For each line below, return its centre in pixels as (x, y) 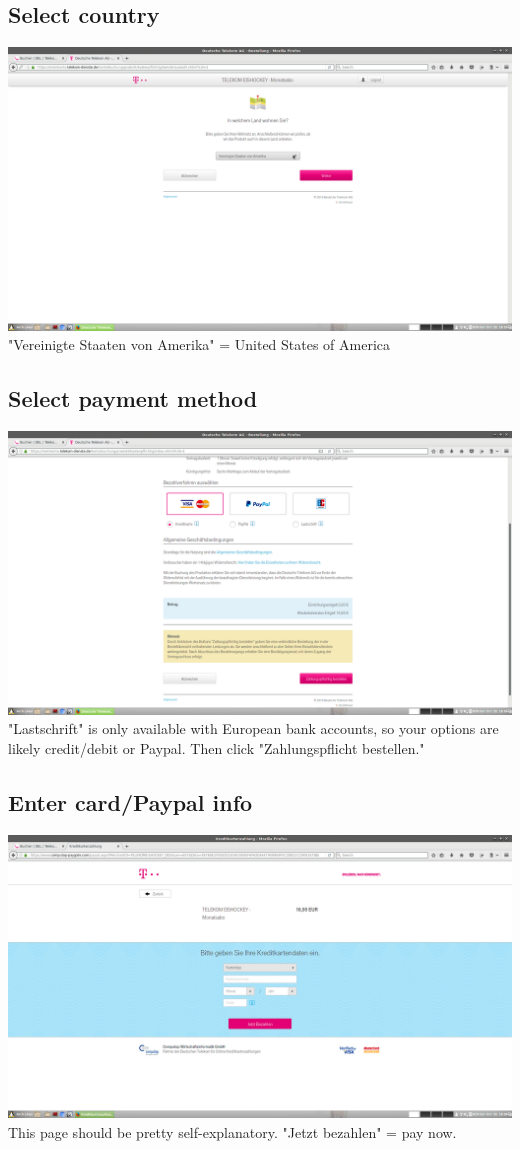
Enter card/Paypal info (130, 801)
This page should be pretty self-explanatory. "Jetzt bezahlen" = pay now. (232, 1131)
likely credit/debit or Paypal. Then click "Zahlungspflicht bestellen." (216, 747)
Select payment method (133, 398)
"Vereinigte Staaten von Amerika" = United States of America (199, 344)
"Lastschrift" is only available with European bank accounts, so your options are (253, 728)
